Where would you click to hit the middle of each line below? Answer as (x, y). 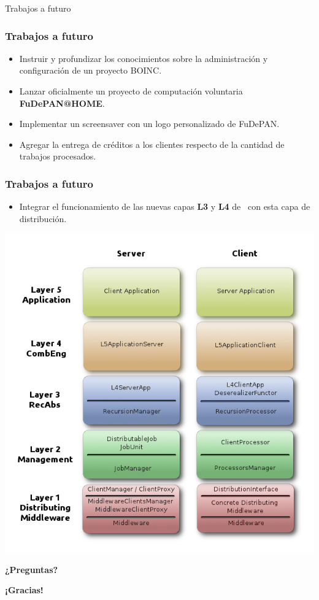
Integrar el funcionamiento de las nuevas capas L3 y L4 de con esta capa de (165, 206)
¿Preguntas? (32, 569)
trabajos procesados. (58, 156)
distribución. (43, 218)
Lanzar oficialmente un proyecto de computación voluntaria (131, 91)
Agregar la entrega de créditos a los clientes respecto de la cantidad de (152, 144)
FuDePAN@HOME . (62, 103)
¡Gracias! (24, 590)
